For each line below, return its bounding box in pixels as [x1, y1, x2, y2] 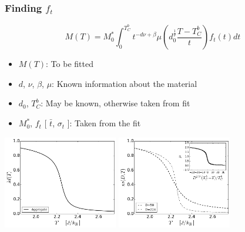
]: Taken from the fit [67, 117, 141, 129]
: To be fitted [46, 58, 93, 70]
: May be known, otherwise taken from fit [41, 97, 190, 109]
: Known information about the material [52, 77, 197, 89]
